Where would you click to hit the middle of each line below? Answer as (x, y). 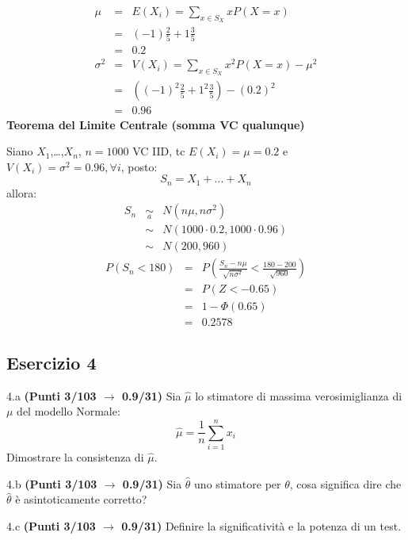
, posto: (139, 166)
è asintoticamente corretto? (81, 499)
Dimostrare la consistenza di (75, 457)
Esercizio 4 (51, 362)
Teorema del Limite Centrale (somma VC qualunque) (156, 124)
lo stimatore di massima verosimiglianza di (299, 395)
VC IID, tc (159, 151)
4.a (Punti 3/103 (51, 395)
